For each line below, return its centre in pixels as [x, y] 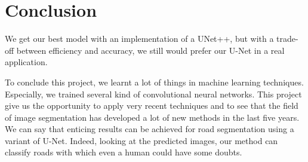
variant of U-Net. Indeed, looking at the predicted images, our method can [141, 140]
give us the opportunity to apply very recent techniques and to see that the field [152, 106]
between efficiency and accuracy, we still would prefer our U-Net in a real [150, 50]
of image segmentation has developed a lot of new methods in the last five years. [152, 117]
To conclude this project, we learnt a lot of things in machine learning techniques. [154, 82]
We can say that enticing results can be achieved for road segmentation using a [150, 129]
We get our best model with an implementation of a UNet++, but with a [139, 39]
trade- [287, 39]
